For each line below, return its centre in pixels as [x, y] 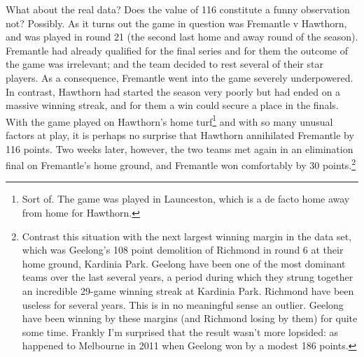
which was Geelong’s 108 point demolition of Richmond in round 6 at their [183, 250]
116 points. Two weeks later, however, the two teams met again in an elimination [180, 148]
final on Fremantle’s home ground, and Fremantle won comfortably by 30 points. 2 [181, 164]
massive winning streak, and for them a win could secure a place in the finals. [172, 105]
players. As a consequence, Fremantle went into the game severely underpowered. [180, 77]
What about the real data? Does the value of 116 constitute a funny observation [178, 9]
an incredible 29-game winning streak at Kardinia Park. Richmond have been [188, 291]
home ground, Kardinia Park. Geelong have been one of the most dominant [184, 263]
